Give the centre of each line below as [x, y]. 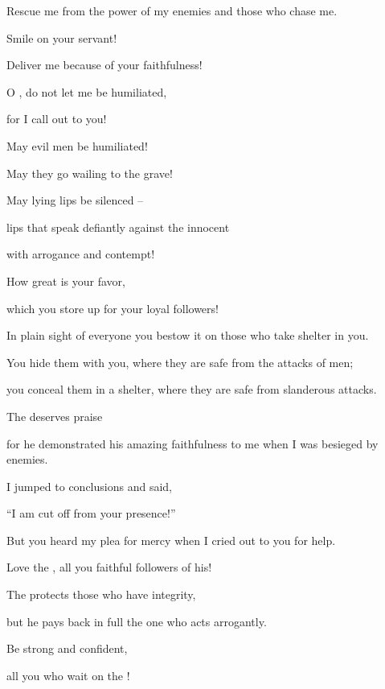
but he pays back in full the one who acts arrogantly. [137, 621]
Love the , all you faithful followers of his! [109, 567]
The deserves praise [55, 416]
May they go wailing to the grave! [90, 173]
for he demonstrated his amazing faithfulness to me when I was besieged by [192, 443]
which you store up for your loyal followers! [113, 308]
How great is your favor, [66, 281]
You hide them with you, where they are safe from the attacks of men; [180, 362]
